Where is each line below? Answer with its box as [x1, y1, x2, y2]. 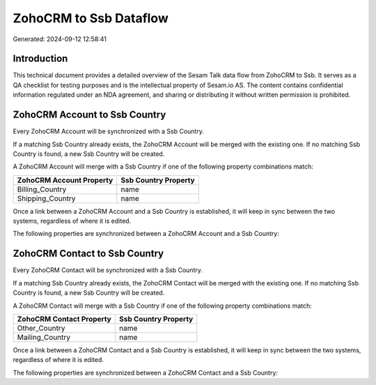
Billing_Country [17, 184, 67, 194]
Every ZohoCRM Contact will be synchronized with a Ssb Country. [13, 266, 203, 274]
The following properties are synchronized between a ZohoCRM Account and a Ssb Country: [13, 230, 280, 238]
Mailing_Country [17, 332, 71, 342]
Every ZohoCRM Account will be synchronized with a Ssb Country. [13, 127, 205, 136]
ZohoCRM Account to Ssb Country [13, 109, 166, 121]
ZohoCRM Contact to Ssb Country [13, 248, 164, 260]
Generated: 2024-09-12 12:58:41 [13, 35, 107, 43]
